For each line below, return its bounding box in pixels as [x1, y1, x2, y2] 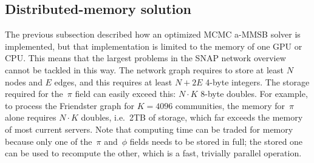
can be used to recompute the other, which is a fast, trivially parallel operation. [5, 147, 302, 159]
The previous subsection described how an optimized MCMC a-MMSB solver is [5, 28, 301, 41]
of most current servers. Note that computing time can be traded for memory [5, 122, 293, 135]
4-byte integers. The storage [205, 75, 310, 88]
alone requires [5, 111, 56, 124]
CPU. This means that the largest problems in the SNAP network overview [5, 52, 286, 64]
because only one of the [5, 135, 92, 147]
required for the [5, 87, 63, 100]
